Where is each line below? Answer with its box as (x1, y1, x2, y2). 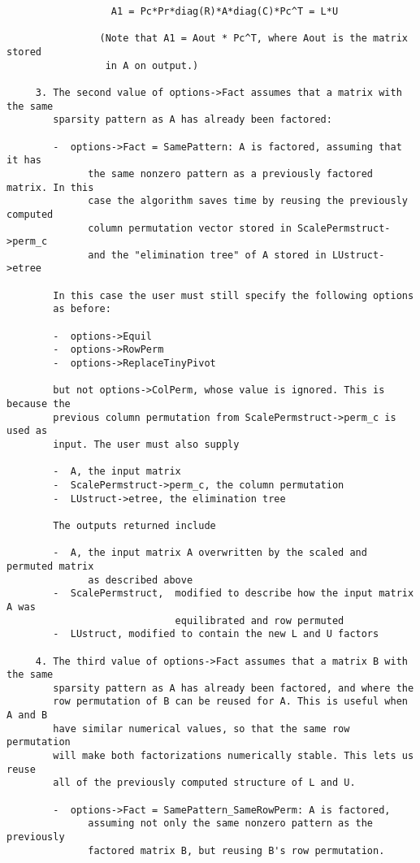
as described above (88, 574, 193, 586)
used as (6, 425, 48, 437)
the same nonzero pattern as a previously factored (88, 167, 374, 180)
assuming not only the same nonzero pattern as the (88, 817, 374, 830)
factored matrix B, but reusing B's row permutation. (88, 844, 385, 856)
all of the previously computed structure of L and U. (53, 777, 356, 789)
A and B (6, 709, 48, 722)
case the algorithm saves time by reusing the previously (88, 195, 408, 207)
